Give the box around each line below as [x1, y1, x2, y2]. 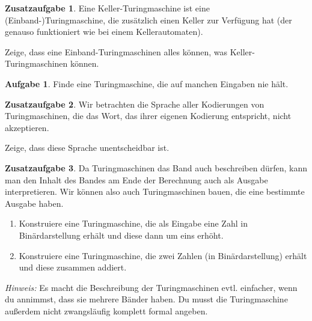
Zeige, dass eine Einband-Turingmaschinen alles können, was [5, 45, 228, 58]
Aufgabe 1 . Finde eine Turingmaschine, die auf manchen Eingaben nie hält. [5, 77, 289, 90]
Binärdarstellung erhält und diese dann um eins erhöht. [19, 228, 224, 241]
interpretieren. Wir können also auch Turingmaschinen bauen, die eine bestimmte [5, 185, 305, 198]
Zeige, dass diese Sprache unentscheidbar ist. [5, 141, 170, 154]
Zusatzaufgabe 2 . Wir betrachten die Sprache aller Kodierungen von [5, 97, 265, 110]
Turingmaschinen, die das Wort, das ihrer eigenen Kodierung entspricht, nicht [5, 109, 292, 122]
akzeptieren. [5, 121, 49, 133]
